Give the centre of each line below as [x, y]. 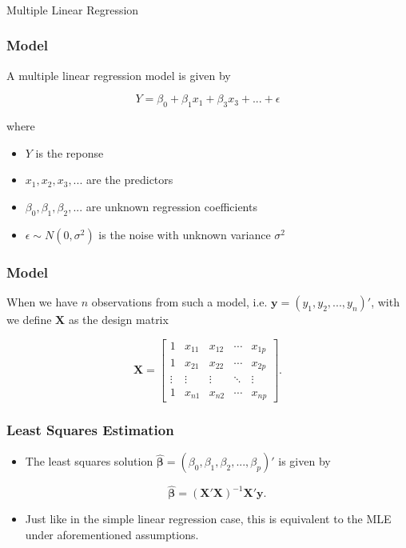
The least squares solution [89, 461]
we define [29, 319]
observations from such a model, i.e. [179, 301]
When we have [42, 301]
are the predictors [129, 180]
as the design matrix [118, 319]
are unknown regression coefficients [171, 206]
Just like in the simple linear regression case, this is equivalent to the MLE [208, 519]
